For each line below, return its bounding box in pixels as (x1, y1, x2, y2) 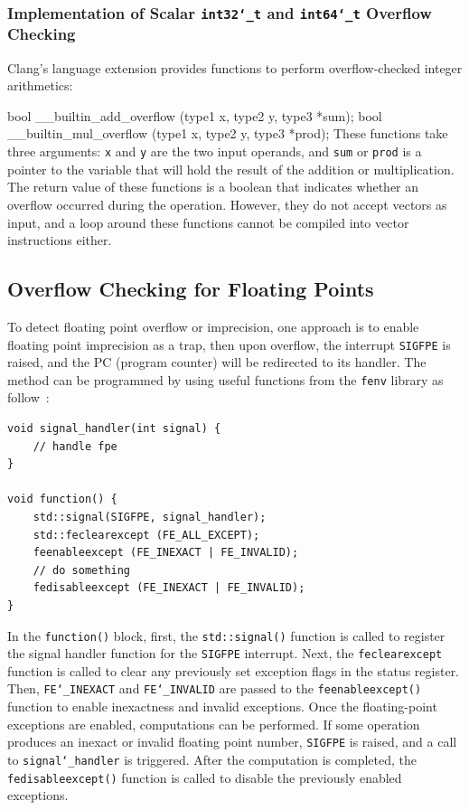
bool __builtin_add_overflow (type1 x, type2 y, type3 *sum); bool (7, 106, 382, 125)
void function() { (7, 493, 117, 506)
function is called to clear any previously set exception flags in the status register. (7, 661, 460, 680)
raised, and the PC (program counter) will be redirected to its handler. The (7, 353, 427, 372)
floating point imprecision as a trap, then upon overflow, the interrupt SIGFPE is (7, 334, 451, 353)
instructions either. (7, 231, 112, 250)
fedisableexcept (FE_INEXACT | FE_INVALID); (33, 581, 305, 595)
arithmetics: (7, 76, 73, 95)
